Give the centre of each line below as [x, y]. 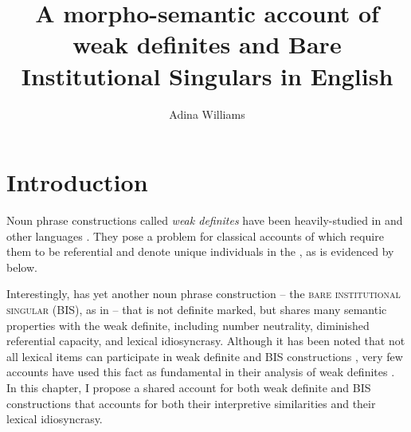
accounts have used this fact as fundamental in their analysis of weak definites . [201, 372]
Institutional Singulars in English [207, 75]
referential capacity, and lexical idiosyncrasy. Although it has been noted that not [206, 341]
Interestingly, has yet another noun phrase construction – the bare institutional [204, 294]
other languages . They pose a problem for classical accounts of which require [195, 236]
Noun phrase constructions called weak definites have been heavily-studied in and [205, 220]
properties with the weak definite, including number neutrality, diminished [188, 325]
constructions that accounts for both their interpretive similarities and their [191, 403]
